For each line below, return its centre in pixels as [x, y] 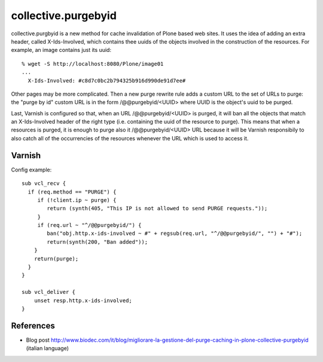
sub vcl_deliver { [49, 292]
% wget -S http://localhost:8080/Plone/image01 [93, 64]
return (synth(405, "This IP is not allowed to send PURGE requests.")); [157, 208]
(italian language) [47, 348]
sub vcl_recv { [44, 183]
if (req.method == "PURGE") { [72, 192]
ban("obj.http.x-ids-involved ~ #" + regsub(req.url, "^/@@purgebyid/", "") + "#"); [175, 234]
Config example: [31, 170]
